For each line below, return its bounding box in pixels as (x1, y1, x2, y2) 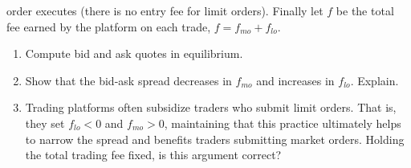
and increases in (256, 72, 335, 88)
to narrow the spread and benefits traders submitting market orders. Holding (25, 130, 405, 147)
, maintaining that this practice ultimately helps (164, 114, 401, 131)
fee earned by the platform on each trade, (6, 18, 211, 35)
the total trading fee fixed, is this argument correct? (25, 146, 282, 163)
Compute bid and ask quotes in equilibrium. (25, 45, 243, 62)
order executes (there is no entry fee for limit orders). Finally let (6, 2, 324, 18)
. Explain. (350, 72, 399, 88)
